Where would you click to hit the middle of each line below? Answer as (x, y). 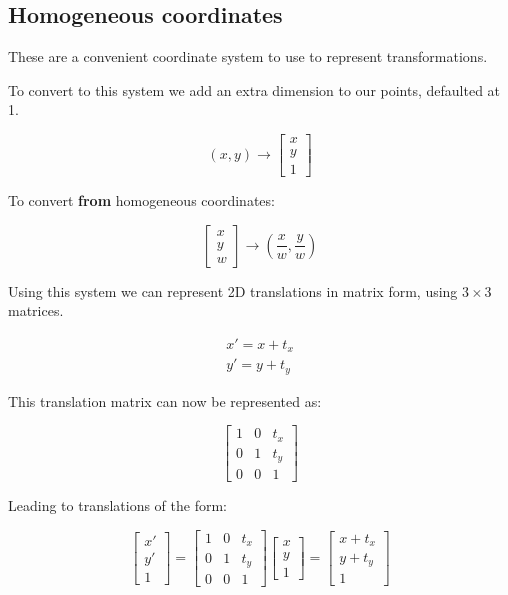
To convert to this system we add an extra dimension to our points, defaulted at (254, 89)
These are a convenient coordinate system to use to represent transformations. (248, 56)
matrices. (36, 310)
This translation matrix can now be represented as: (165, 400)
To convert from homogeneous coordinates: (141, 200)
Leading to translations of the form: (118, 505)
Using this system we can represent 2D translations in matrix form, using (233, 290)
